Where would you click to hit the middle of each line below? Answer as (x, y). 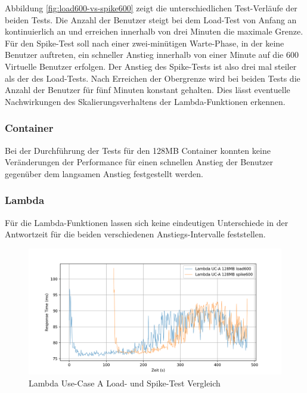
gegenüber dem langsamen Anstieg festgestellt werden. (104, 173)
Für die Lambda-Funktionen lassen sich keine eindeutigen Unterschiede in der (147, 222)
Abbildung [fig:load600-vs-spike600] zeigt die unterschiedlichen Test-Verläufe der (151, 8)
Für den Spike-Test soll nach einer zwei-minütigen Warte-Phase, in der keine (145, 43)
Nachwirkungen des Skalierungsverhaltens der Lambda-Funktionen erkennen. (145, 101)
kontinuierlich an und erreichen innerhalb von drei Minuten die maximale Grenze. (154, 31)
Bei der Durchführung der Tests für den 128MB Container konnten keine (138, 150)
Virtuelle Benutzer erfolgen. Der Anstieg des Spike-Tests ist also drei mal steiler (151, 66)
